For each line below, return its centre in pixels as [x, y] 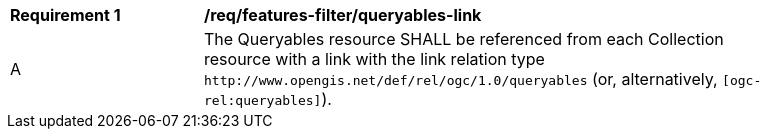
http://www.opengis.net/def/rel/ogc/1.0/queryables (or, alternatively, [461, 79]
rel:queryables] [263, 100]
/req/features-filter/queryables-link [343, 15]
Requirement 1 [65, 15]
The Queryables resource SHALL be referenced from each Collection [464, 39]
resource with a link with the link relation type [374, 59]
